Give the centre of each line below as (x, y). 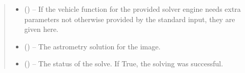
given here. (41, 29)
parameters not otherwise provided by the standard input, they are (130, 19)
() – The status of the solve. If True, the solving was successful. (124, 63)
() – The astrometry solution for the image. (93, 46)
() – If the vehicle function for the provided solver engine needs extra (132, 9)
